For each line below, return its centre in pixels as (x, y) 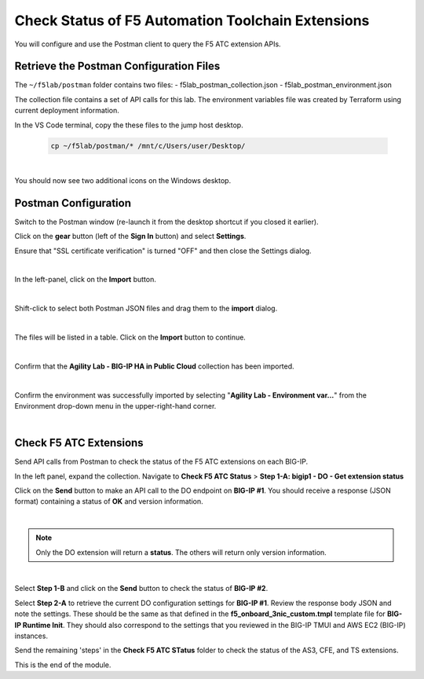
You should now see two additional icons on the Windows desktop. (123, 180)
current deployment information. (67, 111)
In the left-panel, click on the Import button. (86, 280)
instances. (31, 636)
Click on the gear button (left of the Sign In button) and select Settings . (130, 237)
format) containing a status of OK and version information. (109, 501)
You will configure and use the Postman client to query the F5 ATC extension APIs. (148, 44)
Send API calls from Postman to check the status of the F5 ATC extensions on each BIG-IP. (161, 462)
